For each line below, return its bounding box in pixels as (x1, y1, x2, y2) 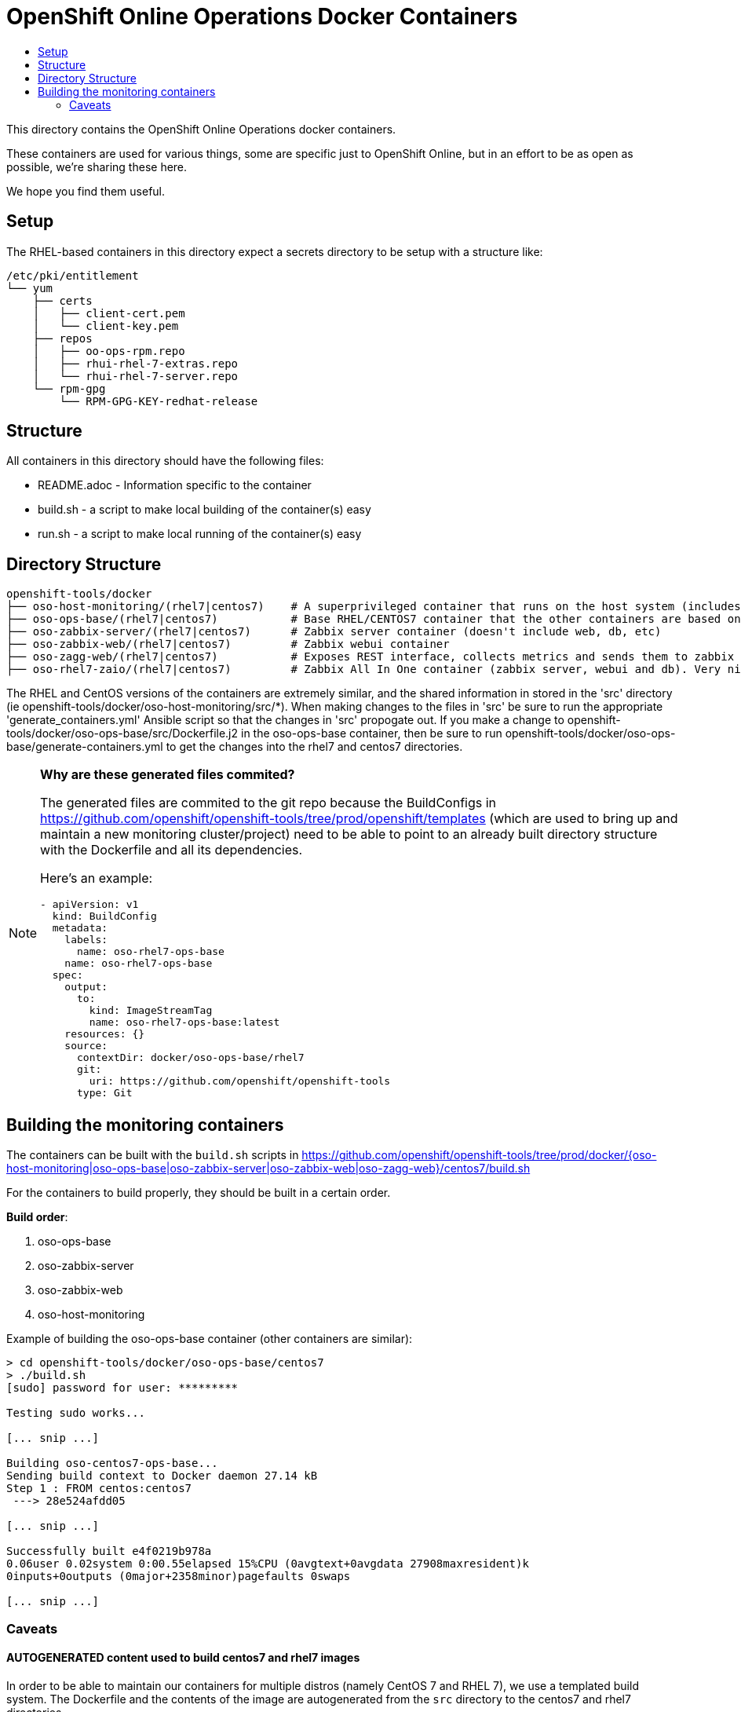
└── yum (6, 281, 53, 294)
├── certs (32, 294, 93, 307)
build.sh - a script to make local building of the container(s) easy (38, 503, 371, 517)
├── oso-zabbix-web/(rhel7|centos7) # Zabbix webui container (6, 638, 450, 651)
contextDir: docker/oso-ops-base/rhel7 (77, 1052, 305, 1064)
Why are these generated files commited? (40, 766, 295, 783)
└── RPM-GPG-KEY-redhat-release (59, 394, 258, 408)
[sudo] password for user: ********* (6, 1381, 239, 1395)
